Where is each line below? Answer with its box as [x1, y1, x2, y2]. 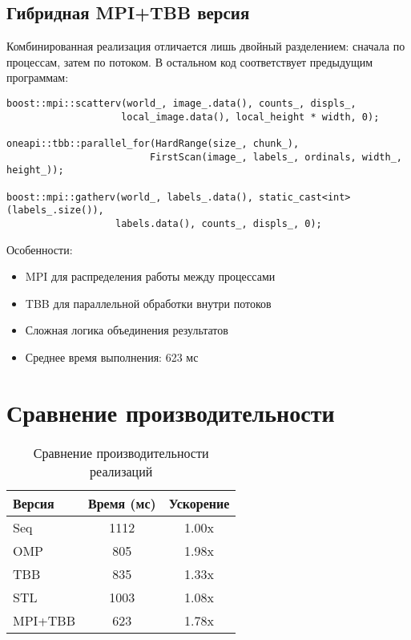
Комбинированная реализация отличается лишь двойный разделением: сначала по [6, 38, 405, 55]
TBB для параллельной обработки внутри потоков [25, 294, 272, 311]
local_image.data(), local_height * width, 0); [121, 111, 380, 123]
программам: [6, 69, 69, 86]
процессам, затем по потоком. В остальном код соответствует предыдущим [6, 53, 373, 70]
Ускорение [168, 493, 230, 512]
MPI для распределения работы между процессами [25, 268, 276, 285]
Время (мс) [88, 493, 156, 512]
